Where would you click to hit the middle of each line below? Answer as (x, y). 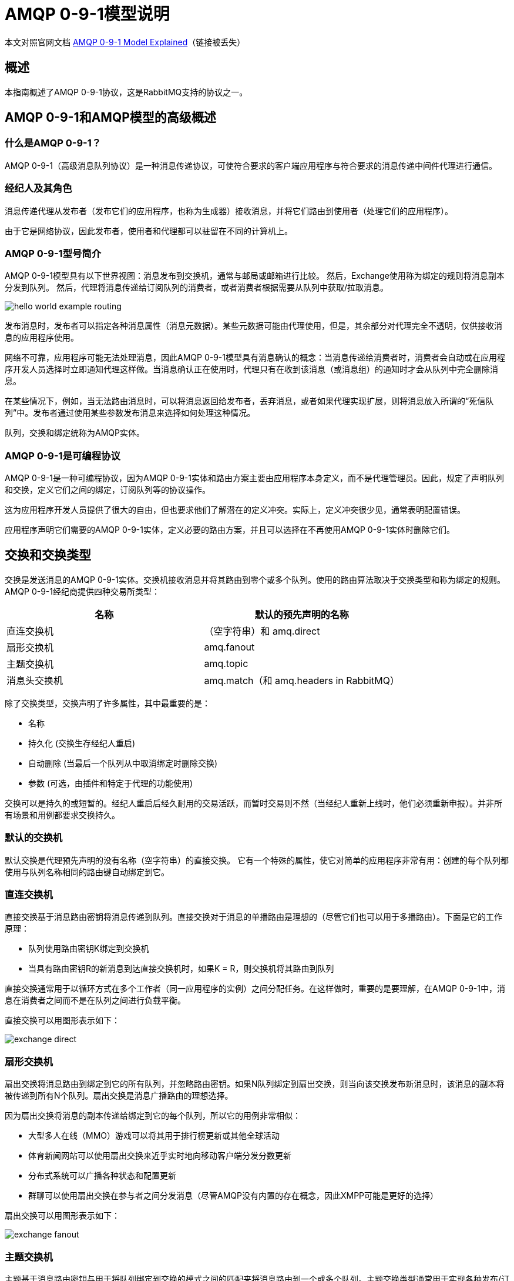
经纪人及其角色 (38, 189)
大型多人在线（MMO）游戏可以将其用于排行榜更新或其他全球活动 (154, 1136)
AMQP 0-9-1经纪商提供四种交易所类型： (82, 591)
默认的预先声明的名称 (302, 614)
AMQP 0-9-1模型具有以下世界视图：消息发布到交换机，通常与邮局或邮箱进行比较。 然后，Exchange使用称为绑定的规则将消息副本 (255, 276)
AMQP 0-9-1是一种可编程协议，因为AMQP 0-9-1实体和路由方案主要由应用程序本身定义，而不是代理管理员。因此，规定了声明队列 (254, 478)
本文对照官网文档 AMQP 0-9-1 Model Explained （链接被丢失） (125, 42)
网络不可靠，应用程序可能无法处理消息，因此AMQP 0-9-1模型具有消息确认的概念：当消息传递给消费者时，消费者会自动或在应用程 (255, 358)
